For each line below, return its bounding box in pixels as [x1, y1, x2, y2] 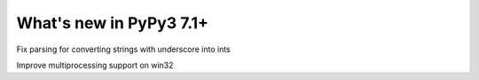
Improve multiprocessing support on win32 [16, 60, 174, 70]
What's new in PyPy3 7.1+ [16, 13, 208, 33]
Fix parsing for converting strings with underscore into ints [16, 44, 231, 55]
